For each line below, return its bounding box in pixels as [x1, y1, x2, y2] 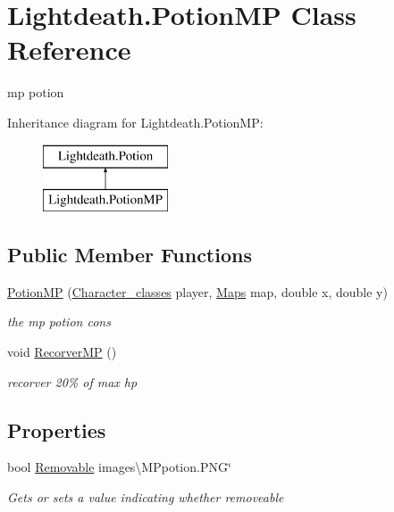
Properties [7, 416, 106, 443]
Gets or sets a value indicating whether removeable [7, 488, 284, 507]
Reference [7, 31, 131, 68]
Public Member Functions [7, 241, 252, 268]
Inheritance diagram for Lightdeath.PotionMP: [7, 112, 264, 131]
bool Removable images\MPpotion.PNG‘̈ [7, 458, 231, 476]
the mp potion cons [7, 312, 111, 331]
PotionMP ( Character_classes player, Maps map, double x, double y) [7, 282, 388, 301]
